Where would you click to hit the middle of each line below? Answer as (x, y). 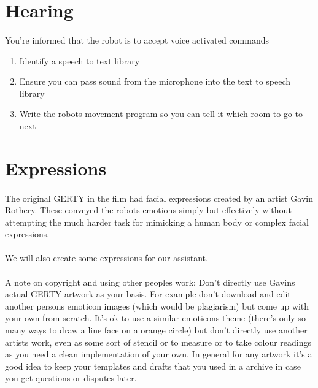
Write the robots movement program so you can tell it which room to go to (161, 114)
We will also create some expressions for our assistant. (107, 258)
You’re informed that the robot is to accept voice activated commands (137, 40)
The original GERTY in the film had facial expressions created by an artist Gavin (159, 198)
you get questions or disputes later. (71, 378)
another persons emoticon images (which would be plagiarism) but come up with (157, 306)
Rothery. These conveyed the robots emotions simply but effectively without (148, 210)
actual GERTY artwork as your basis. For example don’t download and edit (148, 294)
